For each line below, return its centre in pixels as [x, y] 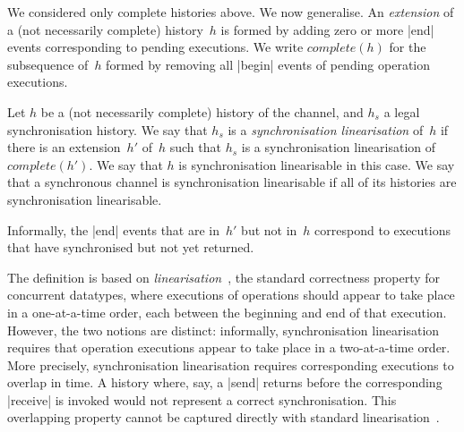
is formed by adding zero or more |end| [327, 29]
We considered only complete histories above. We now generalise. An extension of [231, 12]
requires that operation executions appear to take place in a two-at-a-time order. [229, 347]
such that [195, 147]
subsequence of [48, 64]
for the [408, 47]
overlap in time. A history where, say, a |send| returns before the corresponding [225, 382]
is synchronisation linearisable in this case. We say [317, 164]
